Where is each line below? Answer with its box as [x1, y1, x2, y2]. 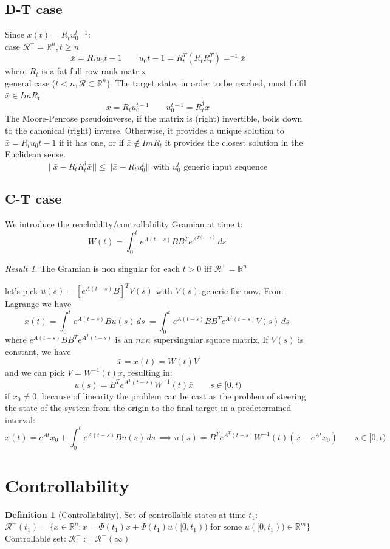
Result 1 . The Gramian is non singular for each [5, 262, 180, 275]
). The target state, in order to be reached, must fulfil [106, 76, 306, 89]
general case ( [5, 76, 56, 89]
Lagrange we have [5, 297, 72, 310]
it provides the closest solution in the [165, 136, 303, 148]
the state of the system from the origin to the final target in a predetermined [5, 401, 292, 414]
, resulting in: [122, 366, 173, 379]
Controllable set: [5, 531, 66, 544]
